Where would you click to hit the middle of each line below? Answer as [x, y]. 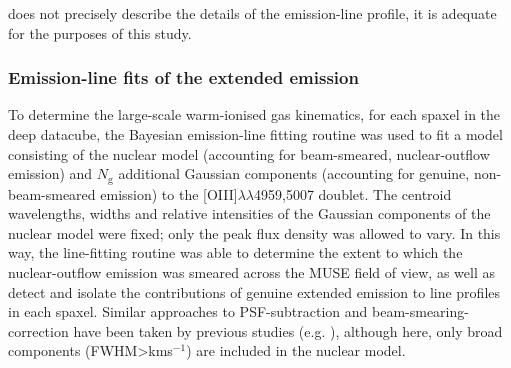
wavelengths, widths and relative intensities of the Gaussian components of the [249, 213]
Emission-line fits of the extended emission [183, 77]
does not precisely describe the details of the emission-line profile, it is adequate [252, 13]
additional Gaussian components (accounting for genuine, [294, 173]
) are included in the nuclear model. [296, 350]
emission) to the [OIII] [169, 193]
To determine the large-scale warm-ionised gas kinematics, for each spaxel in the [254, 114]
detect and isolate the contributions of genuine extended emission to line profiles [254, 291]
